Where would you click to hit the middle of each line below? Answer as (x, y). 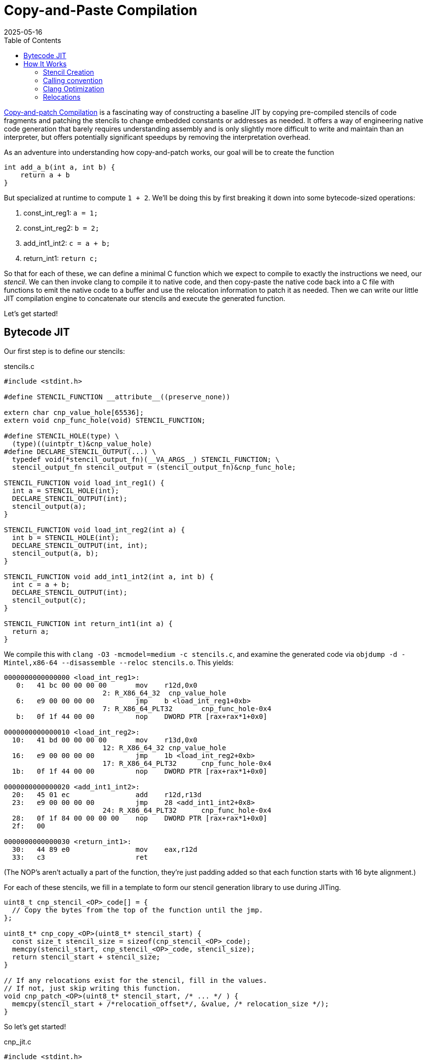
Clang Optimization (74, 88)
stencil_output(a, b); (55, 553)
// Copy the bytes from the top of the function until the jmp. (138, 910)
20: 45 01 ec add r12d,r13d (107, 794)
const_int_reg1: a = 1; (61, 213)
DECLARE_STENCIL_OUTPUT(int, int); (80, 545)
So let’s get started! (35, 1026)
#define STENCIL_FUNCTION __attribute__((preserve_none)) (117, 397)
